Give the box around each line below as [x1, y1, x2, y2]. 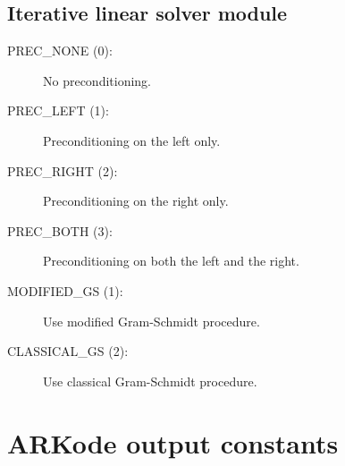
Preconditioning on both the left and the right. [43, 251, 299, 270]
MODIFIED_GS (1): [7, 281, 123, 300]
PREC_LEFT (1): [7, 101, 109, 120]
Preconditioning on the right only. [43, 191, 229, 210]
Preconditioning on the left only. [43, 131, 221, 149]
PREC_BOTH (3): [7, 221, 113, 240]
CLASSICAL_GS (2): [7, 342, 129, 360]
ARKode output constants [7, 424, 339, 461]
